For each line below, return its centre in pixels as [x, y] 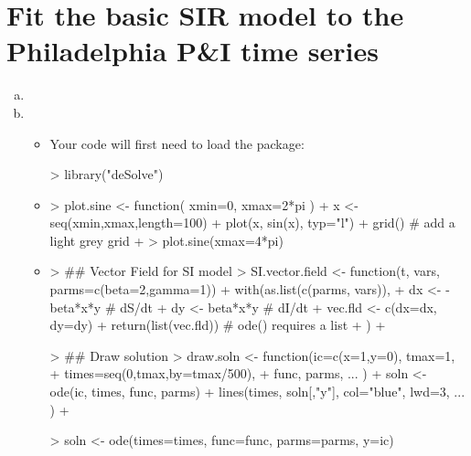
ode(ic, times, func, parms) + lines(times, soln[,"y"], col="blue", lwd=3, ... [257, 392]
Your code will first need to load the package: [177, 143]
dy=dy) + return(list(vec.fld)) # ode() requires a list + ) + [218, 325]
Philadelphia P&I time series [193, 51]
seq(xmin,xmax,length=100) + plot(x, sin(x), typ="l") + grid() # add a [252, 223]
